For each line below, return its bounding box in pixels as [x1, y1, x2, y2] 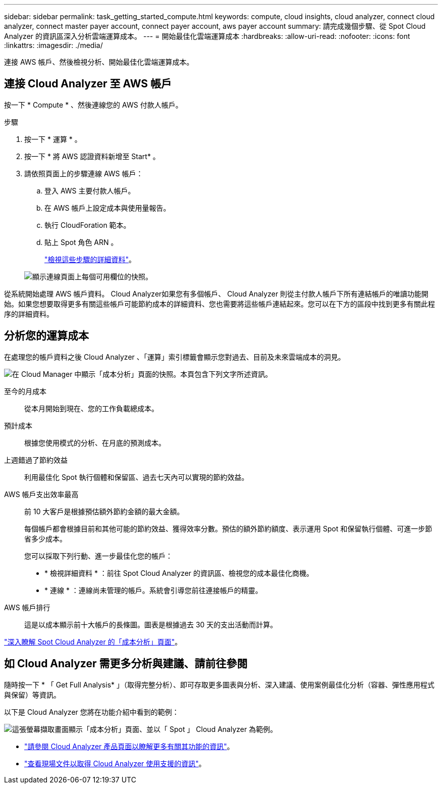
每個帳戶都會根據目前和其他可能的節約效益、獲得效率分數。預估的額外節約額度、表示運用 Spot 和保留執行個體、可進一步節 [24, 524, 432, 533]
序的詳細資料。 [4, 309, 53, 318]
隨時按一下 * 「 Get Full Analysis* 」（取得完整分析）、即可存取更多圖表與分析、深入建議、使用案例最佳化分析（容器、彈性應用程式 [4, 680, 434, 689]
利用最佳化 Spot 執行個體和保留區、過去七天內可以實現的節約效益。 [24, 472, 249, 481]
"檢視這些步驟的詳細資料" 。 [44, 255, 136, 264]
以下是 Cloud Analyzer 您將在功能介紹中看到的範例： [4, 707, 179, 716]
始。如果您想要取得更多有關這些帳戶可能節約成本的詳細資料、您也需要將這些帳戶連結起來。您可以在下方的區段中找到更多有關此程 [4, 299, 435, 308]
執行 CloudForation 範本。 [44, 220, 131, 229]
